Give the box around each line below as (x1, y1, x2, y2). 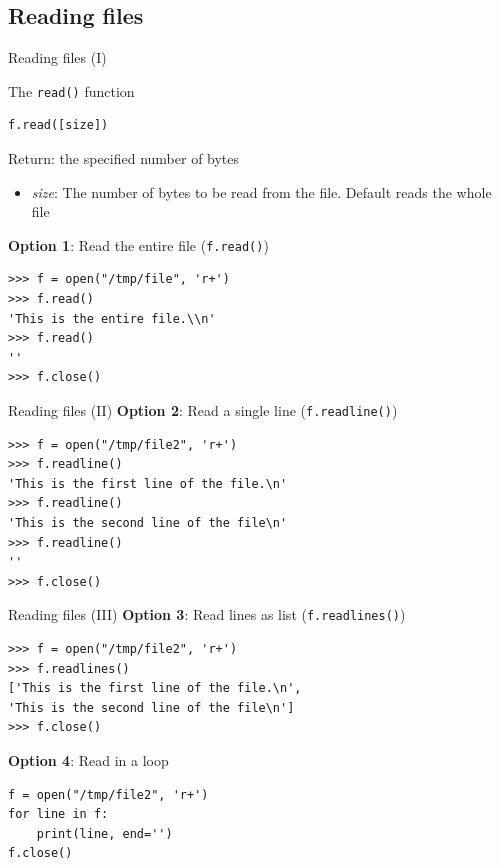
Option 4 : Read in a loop (8, 750, 169, 771)
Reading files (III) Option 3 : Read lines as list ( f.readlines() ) (8, 604, 406, 625)
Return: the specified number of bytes (8, 148, 240, 169)
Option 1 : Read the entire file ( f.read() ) (8, 234, 269, 255)
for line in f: (8, 807, 109, 822)
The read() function (8, 80, 135, 101)
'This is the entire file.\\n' (8, 311, 216, 326)
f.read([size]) (8, 118, 109, 133)
